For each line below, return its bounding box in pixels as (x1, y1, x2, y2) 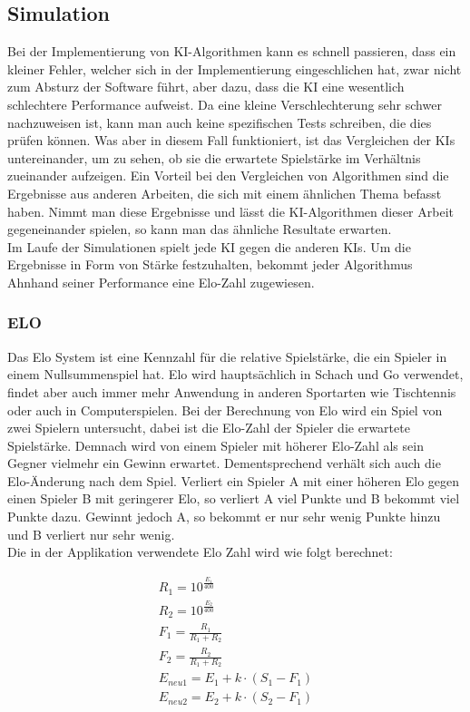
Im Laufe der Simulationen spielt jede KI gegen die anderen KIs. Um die (7, 237, 411, 256)
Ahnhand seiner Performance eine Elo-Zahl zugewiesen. (7, 272, 315, 291)
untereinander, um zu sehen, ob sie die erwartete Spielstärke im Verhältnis (7, 148, 421, 167)
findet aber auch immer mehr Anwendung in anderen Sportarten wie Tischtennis (7, 382, 456, 401)
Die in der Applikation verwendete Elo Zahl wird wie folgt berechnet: (7, 542, 393, 561)
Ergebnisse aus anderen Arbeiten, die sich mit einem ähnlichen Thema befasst (7, 183, 442, 202)
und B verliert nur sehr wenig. (7, 524, 175, 543)
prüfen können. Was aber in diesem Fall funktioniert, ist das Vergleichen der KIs (7, 131, 455, 150)
